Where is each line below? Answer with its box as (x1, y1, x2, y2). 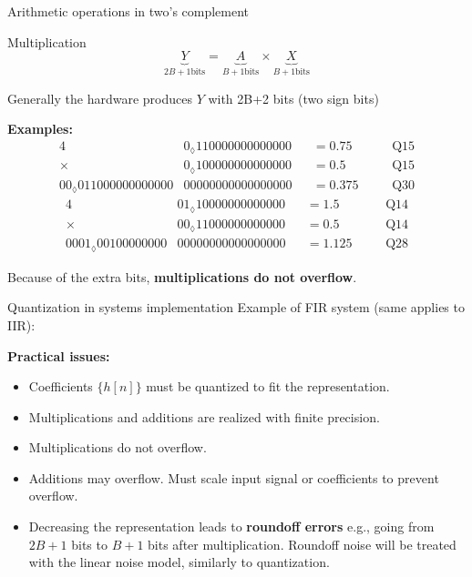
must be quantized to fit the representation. (146, 377, 390, 396)
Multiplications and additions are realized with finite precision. (28, 407, 380, 426)
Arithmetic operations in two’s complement (7, 2, 250, 20)
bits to (71, 534, 108, 553)
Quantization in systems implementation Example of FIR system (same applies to (7, 298, 465, 317)
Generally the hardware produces (7, 88, 192, 107)
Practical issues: (7, 346, 110, 365)
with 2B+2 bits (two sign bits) (208, 88, 379, 107)
